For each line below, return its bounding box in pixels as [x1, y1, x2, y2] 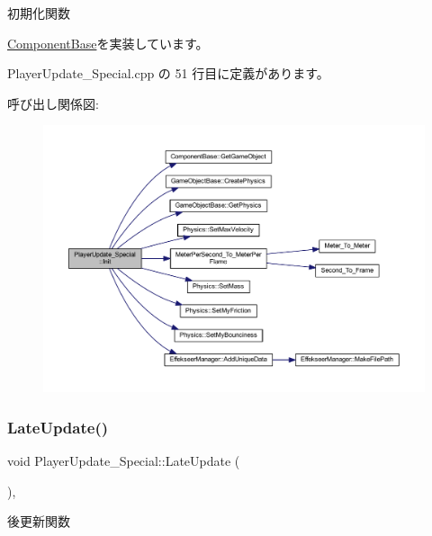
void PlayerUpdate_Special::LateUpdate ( [7, 451, 240, 470]
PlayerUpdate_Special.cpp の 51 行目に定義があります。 [7, 64, 329, 83]
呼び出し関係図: [7, 94, 99, 112]
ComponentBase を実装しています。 [7, 33, 209, 52]
